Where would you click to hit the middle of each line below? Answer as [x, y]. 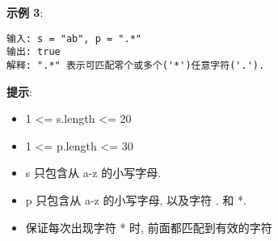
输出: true [34, 52]
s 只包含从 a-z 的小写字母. [93, 173]
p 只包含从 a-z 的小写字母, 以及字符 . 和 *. [136, 199]
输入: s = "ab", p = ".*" [74, 38]
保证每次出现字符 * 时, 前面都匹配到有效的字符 [149, 227]
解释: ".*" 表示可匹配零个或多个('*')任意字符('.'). [136, 65]
